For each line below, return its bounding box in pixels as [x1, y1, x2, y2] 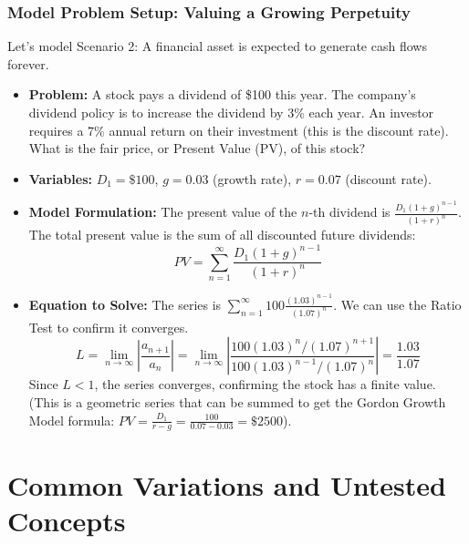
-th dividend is [308, 202, 391, 221]
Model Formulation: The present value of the [28, 202, 297, 221]
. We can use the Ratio [333, 294, 462, 313]
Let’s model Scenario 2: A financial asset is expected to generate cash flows [7, 36, 427, 56]
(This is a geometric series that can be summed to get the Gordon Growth [28, 392, 446, 411]
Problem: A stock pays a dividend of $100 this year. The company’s [28, 85, 416, 104]
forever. [7, 54, 49, 73]
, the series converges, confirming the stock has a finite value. [94, 375, 436, 394]
